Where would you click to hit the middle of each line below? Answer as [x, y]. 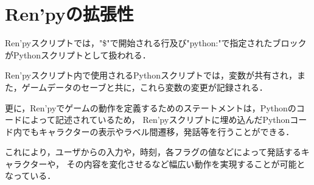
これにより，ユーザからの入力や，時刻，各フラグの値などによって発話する [153, 152]
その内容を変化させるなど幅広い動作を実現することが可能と [186, 163]
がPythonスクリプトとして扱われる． [78, 54]
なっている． [30, 176]
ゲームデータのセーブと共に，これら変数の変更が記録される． [145, 87]
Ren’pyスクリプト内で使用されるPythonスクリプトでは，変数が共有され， [151, 75]
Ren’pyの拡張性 [69, 14]
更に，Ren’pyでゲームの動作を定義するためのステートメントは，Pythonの [151, 107]
